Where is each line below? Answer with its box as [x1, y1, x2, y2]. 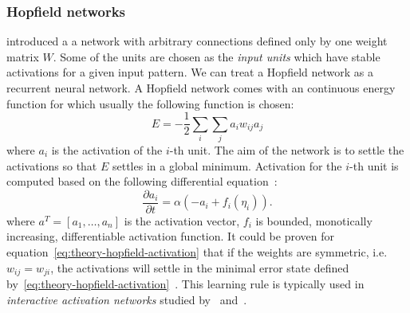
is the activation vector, [124, 212, 240, 229]
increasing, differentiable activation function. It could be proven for [6, 228, 334, 245]
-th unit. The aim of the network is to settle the [169, 141, 404, 158]
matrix [6, 48, 39, 65]
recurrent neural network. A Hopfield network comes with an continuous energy [6, 80, 396, 96]
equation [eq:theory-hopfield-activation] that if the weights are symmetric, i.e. [6, 244, 388, 260]
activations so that [6, 157, 97, 174]
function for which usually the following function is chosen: [6, 95, 294, 112]
